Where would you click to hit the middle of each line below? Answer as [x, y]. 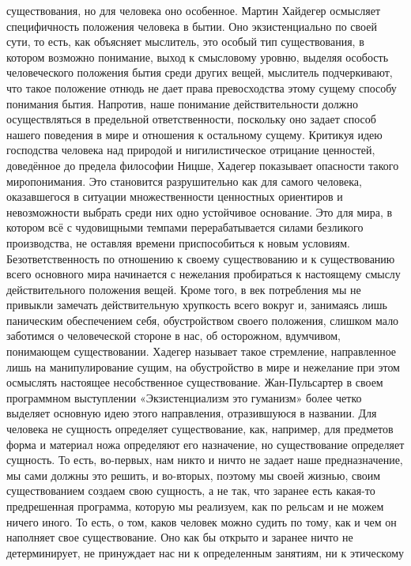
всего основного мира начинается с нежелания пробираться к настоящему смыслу [204, 274]
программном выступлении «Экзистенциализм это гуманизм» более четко [184, 397]
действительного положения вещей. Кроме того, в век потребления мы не [184, 289]
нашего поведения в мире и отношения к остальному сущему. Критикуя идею [194, 134]
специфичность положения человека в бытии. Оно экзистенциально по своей [192, 26]
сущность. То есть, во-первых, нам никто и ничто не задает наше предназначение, [205, 460]
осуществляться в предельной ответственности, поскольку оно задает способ [191, 119]
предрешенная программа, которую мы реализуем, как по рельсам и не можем [195, 506]
